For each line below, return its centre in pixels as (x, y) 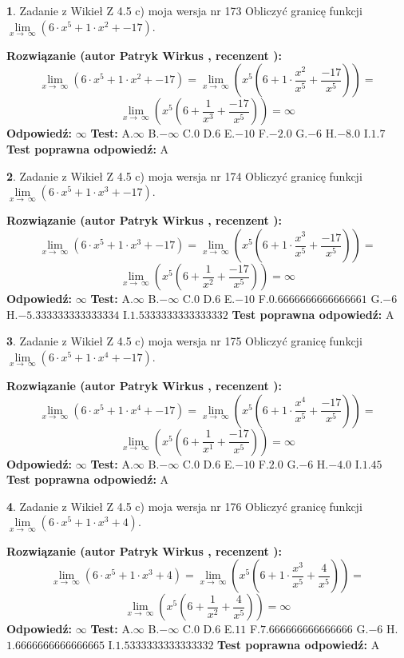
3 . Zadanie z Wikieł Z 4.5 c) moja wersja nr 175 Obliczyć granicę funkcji (184, 341)
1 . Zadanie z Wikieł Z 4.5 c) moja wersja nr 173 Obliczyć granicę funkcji (184, 10)
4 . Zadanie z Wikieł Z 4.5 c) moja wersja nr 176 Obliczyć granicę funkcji (184, 506)
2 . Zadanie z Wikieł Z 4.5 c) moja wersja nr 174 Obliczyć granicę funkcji (184, 175)
